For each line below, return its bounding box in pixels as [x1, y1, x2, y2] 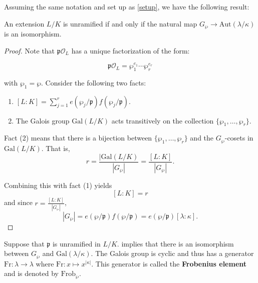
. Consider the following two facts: [41, 77, 146, 87]
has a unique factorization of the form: [71, 45, 190, 55]
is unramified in [52, 238, 101, 248]
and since [4, 197, 33, 207]
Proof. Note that [4, 45, 55, 55]
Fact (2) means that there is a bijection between [4, 132, 152, 143]
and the [190, 132, 214, 143]
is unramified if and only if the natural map [63, 18, 197, 28]
